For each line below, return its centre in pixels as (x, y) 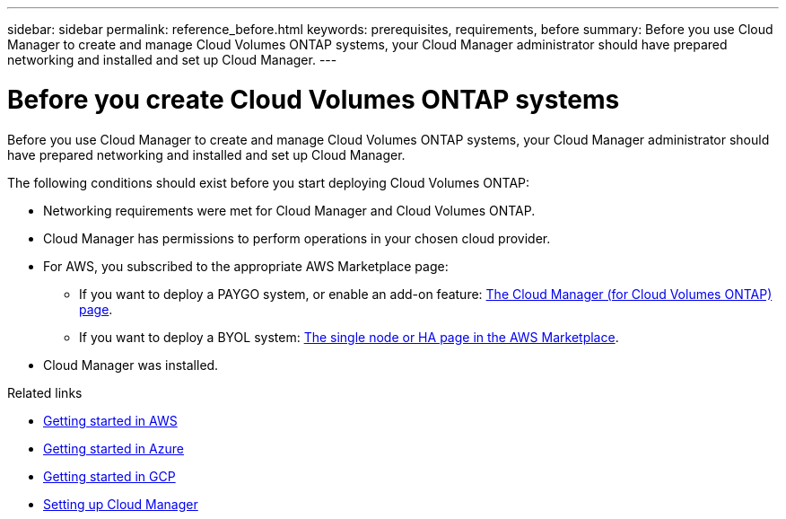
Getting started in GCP (109, 476)
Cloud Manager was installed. (131, 365)
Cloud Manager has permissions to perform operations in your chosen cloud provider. (297, 238)
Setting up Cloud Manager (121, 504)
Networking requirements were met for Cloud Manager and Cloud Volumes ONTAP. (289, 210)
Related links (45, 392)
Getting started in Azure (114, 448)
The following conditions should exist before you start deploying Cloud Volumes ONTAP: (269, 182)
